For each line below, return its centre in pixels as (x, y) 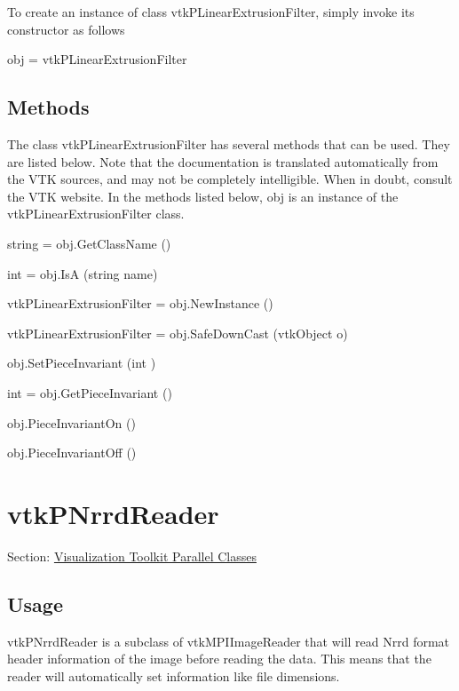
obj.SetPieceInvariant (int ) (82, 363)
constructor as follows (66, 29)
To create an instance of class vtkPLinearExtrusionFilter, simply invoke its (211, 12)
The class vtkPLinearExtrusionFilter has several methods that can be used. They (229, 143)
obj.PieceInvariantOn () (71, 422)
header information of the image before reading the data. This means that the (219, 659)
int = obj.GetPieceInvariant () (90, 392)
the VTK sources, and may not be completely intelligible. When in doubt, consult (230, 179)
